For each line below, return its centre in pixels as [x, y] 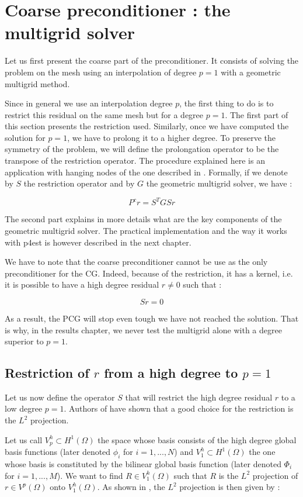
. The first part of [257, 114]
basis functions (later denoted [58, 452]
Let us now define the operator [60, 397]
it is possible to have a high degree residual [82, 284]
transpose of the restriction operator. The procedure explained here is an [135, 161]
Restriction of [47, 373]
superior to [24, 341]
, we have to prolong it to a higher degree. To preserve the [171, 137]
